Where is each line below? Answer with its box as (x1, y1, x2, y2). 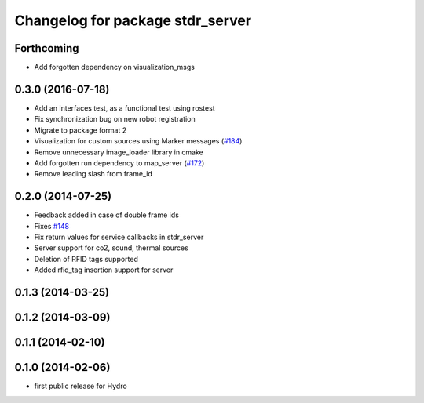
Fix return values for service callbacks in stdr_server (34, 232, 204, 241)
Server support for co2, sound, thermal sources (34, 243, 188, 252)
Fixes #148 (34, 221, 70, 231)
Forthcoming (14, 42, 79, 55)
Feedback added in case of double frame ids (34, 210, 180, 220)
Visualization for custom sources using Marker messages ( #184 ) (34, 136, 243, 146)
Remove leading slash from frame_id (34, 169, 152, 179)
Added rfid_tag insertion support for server (34, 265, 174, 274)
